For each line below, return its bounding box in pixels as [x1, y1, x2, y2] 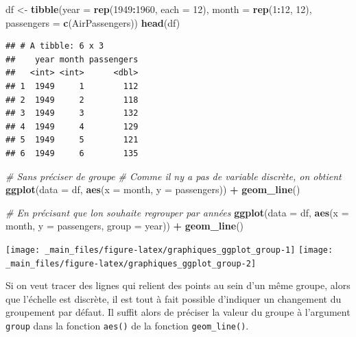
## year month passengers [5, 54, 139, 64]
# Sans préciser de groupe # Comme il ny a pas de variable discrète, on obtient [5, 168, 342, 183]
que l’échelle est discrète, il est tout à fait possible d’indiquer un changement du [5, 291, 342, 305]
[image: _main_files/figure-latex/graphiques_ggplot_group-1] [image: [5, 245, 333, 255]
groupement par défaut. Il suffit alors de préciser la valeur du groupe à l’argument [5, 305, 351, 319]
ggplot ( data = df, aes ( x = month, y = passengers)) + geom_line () [5, 182, 300, 197]
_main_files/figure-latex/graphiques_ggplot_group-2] [5, 258, 257, 269]
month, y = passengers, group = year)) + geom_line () [5, 219, 244, 233]
